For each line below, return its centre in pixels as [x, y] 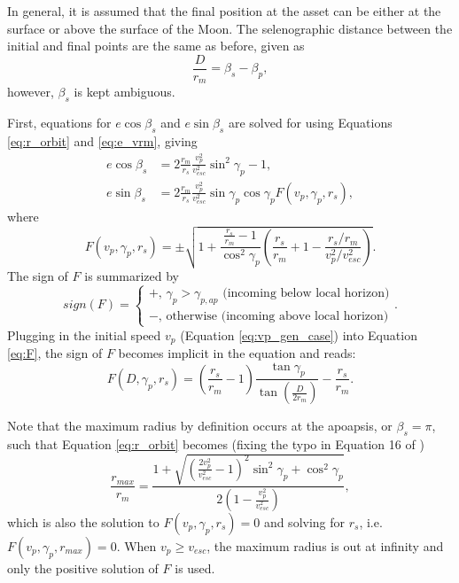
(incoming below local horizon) [306, 294]
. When [136, 546]
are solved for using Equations [310, 123]
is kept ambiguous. [124, 92]
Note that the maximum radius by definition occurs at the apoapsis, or [200, 426]
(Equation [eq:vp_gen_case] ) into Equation [299, 334]
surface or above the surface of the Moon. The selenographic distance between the [230, 28]
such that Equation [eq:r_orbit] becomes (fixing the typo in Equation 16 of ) [216, 444]
